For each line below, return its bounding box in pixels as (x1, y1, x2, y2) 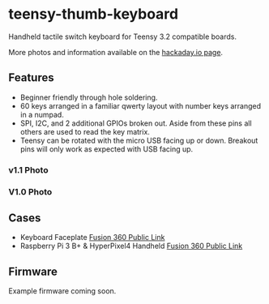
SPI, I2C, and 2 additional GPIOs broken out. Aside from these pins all (19, 118, 253, 128)
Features (8, 71, 54, 85)
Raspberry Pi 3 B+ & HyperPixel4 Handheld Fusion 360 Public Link (19, 241, 243, 251)
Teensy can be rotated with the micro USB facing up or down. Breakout (19, 135, 258, 145)
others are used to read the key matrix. (19, 126, 150, 136)
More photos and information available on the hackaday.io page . (8, 47, 224, 57)
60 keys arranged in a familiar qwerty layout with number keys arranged (19, 101, 262, 110)
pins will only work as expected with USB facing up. (19, 143, 194, 154)
